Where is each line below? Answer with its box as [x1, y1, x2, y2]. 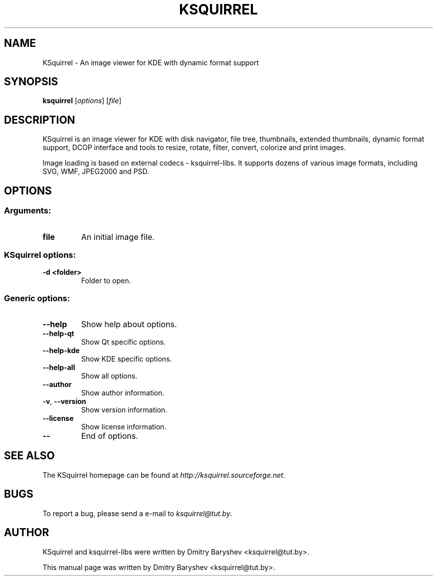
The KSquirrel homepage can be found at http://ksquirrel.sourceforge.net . [42, 470, 285, 479]
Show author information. [81, 388, 165, 397]
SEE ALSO [4, 449, 55, 462]
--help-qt [42, 329, 74, 338]
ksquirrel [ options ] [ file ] [42, 96, 122, 105]
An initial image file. [81, 231, 155, 242]
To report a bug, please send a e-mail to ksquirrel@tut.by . [42, 509, 232, 518]
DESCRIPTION [4, 113, 75, 126]
